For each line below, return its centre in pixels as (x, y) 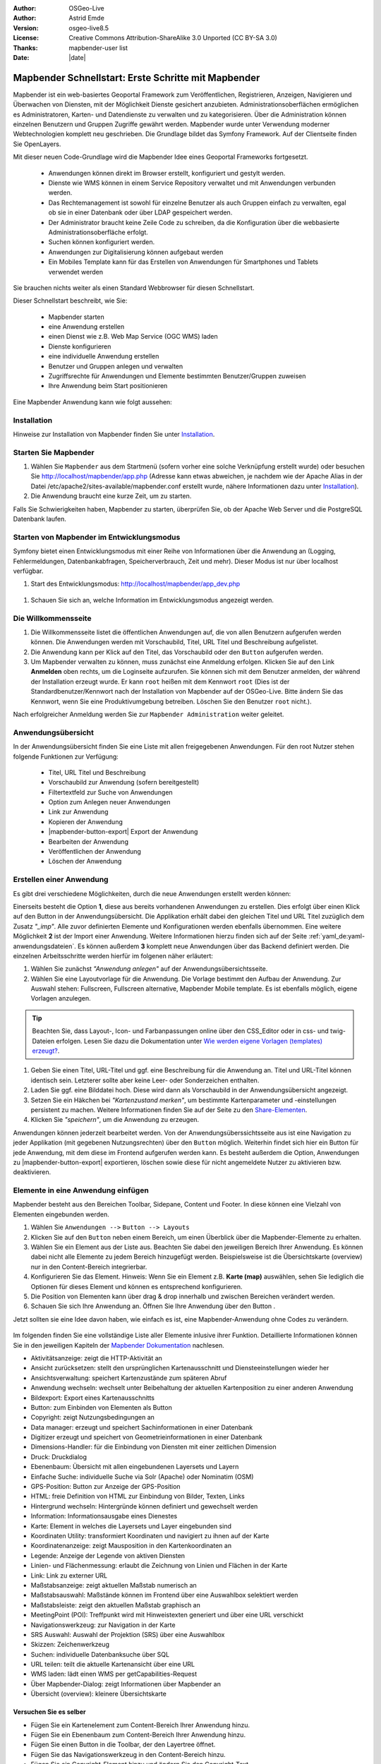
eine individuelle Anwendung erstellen (104, 356)
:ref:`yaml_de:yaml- (337, 936)
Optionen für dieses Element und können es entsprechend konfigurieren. (137, 1286)
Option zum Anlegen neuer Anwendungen (109, 802)
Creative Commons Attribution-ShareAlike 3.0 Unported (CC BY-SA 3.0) (173, 38)
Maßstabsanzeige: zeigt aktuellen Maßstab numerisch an (114, 1585)
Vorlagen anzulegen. (61, 998)
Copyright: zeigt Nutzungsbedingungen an (93, 1418)
